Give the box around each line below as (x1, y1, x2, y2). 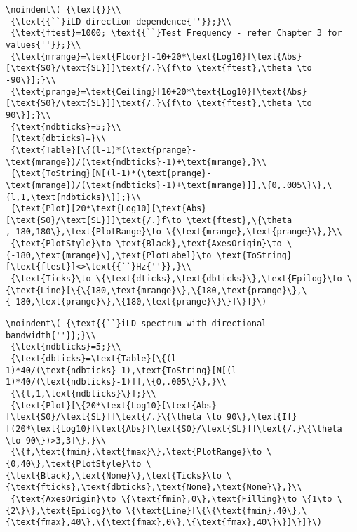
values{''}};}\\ (6, 39, 81, 50)
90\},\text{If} (226, 412, 297, 423)
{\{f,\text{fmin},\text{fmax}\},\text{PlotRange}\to (11, 447, 262, 458)
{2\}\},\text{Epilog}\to (6, 505, 121, 516)
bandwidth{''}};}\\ (6, 330, 96, 340)
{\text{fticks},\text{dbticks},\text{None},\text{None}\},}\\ (6, 482, 302, 493)
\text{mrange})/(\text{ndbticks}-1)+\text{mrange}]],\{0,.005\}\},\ (6, 180, 332, 190)
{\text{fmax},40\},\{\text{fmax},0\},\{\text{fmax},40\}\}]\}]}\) (6, 517, 323, 528)
